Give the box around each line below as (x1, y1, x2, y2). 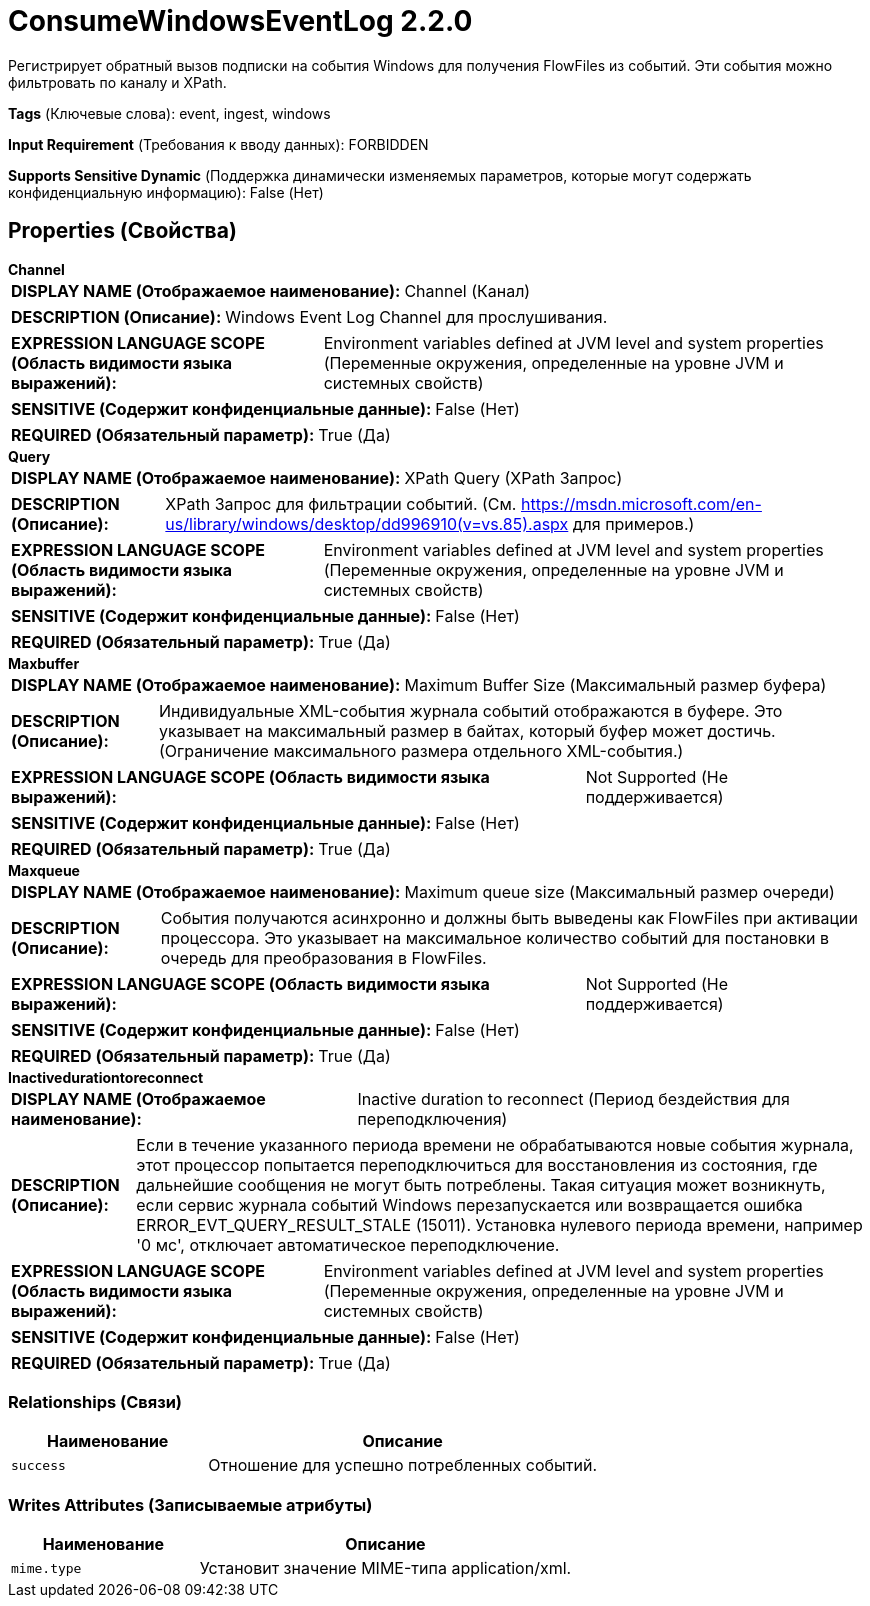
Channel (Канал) (404, 280, 531, 301)
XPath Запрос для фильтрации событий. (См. (165, 493, 517, 514)
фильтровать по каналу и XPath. (8, 73, 227, 91)
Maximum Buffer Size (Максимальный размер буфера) (404, 674, 827, 695)
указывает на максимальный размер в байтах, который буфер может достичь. (159, 720, 776, 741)
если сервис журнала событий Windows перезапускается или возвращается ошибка (136, 1194, 803, 1215)
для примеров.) (572, 513, 695, 534)
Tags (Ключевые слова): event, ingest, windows (8, 104, 331, 122)
